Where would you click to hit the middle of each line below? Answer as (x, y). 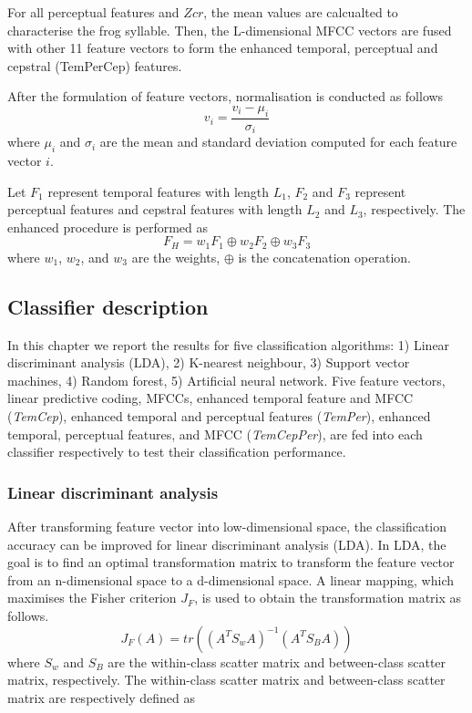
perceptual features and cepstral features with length (155, 209)
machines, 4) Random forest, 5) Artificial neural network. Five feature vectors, (226, 380)
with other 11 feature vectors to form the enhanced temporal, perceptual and (223, 48)
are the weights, (176, 257)
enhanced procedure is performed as (108, 227)
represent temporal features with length (159, 191)
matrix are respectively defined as (101, 697)
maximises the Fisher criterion (92, 598)
